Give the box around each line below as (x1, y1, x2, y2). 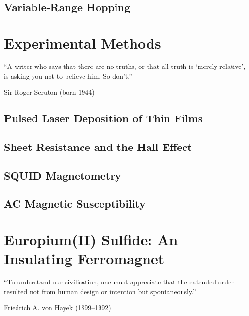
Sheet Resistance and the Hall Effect (4, 139, 192, 154)
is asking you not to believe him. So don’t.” (4, 70, 132, 81)
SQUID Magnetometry (4, 167, 121, 183)
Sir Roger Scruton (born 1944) (4, 87, 95, 97)
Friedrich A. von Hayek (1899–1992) (4, 302, 111, 313)
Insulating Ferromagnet (4, 249, 165, 268)
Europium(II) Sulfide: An (4, 230, 178, 249)
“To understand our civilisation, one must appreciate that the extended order (4, 277, 234, 287)
